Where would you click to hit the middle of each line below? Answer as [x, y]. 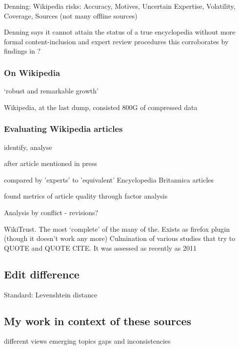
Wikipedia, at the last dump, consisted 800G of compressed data [101, 107]
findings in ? [22, 51]
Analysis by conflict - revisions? [51, 212]
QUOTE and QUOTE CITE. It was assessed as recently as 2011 [100, 248]
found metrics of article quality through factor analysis [86, 196]
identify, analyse [28, 147]
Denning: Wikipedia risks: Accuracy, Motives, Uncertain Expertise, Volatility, [120, 6]
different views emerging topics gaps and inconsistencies [87, 341]
